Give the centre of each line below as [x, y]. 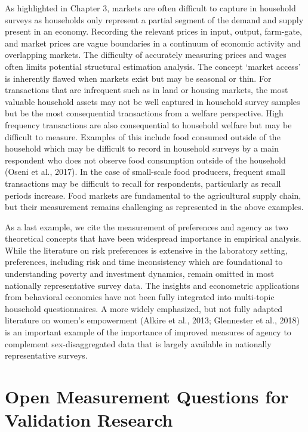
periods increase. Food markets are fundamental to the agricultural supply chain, [153, 195]
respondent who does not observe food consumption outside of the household [145, 160]
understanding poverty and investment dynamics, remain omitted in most [140, 274]
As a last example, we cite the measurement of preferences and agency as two [147, 226]
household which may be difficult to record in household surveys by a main [142, 148]
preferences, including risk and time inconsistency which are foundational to [144, 262]
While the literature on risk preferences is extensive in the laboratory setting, [146, 250]
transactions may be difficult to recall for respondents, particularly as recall [143, 183]
